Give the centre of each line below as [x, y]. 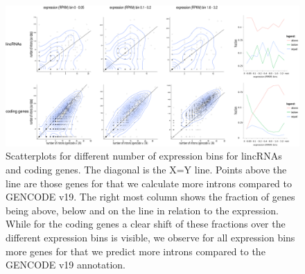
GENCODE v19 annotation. [66, 265]
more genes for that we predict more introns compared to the [136, 251]
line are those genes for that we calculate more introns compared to [149, 183]
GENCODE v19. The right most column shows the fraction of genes [150, 197]
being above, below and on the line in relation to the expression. [142, 210]
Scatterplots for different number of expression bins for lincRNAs [144, 156]
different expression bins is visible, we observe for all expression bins [150, 238]
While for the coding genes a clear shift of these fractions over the [146, 224]
